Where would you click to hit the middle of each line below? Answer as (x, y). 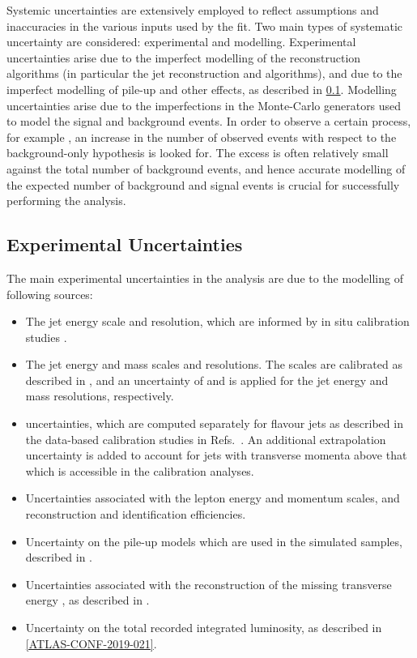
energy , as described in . (87, 600)
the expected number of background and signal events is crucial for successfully (203, 184)
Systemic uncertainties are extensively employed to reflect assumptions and (193, 10)
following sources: (50, 294)
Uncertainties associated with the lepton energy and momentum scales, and (213, 498)
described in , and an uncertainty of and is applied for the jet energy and (207, 380)
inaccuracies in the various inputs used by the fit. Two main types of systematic (205, 26)
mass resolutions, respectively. (100, 396)
